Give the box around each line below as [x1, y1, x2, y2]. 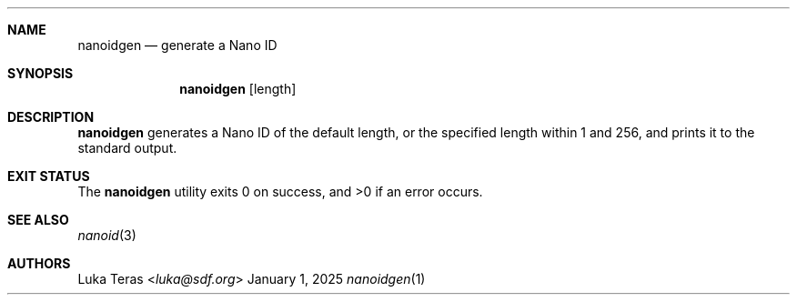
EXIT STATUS [7, 168, 90, 184]
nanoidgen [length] [179, 81, 297, 96]
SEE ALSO [7, 212, 69, 227]
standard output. [77, 140, 177, 156]
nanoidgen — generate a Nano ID [77, 37, 277, 53]
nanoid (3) [77, 227, 136, 243]
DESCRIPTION [7, 109, 95, 125]
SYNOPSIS [7, 65, 74, 81]
